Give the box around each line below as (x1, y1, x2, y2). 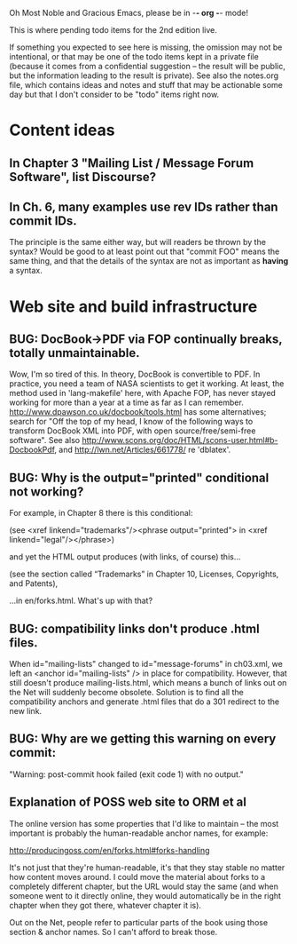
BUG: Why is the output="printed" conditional (9, 470, 270, 485)
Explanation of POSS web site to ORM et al (9, 795, 246, 810)
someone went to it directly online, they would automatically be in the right (9, 890, 282, 900)
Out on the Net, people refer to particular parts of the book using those (9, 916, 269, 927)
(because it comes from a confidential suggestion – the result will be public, (9, 61, 285, 71)
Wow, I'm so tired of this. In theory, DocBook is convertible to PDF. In (9, 369, 261, 380)
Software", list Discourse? (9, 169, 157, 185)
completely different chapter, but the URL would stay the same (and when (9, 881, 279, 892)
